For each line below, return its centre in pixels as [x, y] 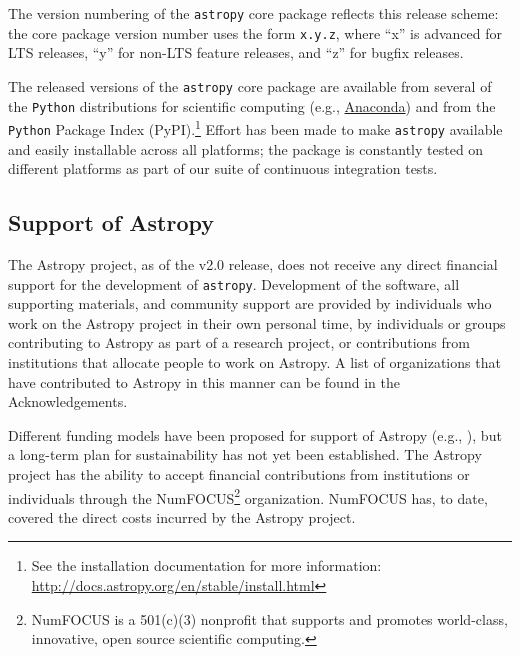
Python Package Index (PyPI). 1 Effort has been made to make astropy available [255, 127]
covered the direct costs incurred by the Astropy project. [182, 516]
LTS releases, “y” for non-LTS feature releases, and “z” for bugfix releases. [236, 52]
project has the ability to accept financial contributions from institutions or [239, 473]
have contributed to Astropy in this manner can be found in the [204, 381]
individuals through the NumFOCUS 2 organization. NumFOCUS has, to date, [248, 496]
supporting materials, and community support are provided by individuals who [250, 303]
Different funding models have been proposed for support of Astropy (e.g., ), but [255, 434]
